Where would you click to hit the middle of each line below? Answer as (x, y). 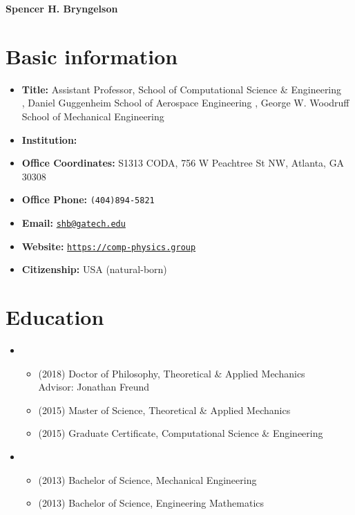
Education (55, 317)
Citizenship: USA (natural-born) (94, 269)
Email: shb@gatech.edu (74, 222)
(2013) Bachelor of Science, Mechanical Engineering (147, 479)
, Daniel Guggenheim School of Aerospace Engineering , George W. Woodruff (185, 103)
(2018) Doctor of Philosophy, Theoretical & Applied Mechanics (172, 373)
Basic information (92, 56)
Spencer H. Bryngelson (62, 8)
